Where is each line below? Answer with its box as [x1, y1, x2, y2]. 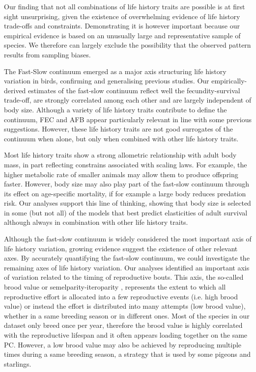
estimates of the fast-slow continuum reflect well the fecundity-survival [28, 85, 240, 95]
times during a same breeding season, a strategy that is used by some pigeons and [4, 349, 251, 359]
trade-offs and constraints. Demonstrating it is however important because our [4, 21, 240, 31]
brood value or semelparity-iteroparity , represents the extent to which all [4, 282, 226, 292]
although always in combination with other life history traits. [4, 217, 188, 227]
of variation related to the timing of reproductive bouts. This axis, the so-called [4, 272, 244, 282]
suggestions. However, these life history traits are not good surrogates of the [4, 124, 233, 134]
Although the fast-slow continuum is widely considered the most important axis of [4, 234, 252, 244]
